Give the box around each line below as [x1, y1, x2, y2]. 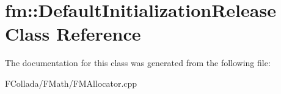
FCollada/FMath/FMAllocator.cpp [5, 76, 137, 89]
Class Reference [5, 21, 141, 46]
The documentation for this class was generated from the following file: [5, 56, 271, 69]
